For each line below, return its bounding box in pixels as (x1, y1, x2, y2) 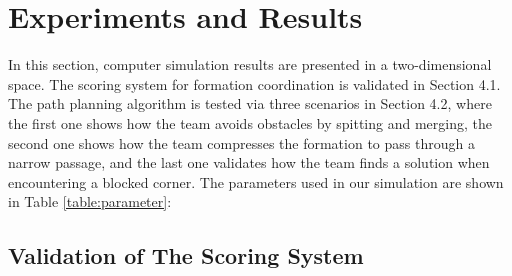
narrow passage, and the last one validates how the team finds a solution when (8, 152, 490, 173)
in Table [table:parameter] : (8, 191, 172, 212)
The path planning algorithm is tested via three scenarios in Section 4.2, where (8, 93, 492, 114)
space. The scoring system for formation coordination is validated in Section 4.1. (8, 73, 501, 94)
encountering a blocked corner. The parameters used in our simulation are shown (8, 171, 504, 192)
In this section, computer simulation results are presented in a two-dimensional (8, 54, 492, 75)
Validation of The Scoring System (8, 240, 364, 271)
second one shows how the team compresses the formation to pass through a (8, 132, 475, 153)
